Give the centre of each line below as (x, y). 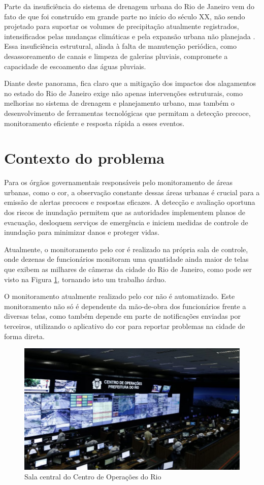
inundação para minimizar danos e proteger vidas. (82, 232)
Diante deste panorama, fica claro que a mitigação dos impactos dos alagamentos (130, 83)
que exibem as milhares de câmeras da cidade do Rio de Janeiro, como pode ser (128, 269)
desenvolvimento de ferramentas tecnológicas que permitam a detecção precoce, (127, 113)
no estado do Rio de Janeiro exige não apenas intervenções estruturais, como (123, 93)
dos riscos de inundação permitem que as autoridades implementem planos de (125, 212)
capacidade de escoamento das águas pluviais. (75, 66)
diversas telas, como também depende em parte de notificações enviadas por (122, 316)
